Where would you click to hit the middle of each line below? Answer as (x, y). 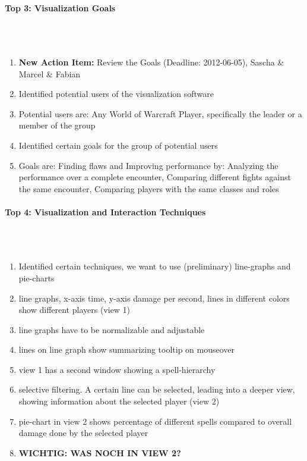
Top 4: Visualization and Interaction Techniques (105, 211)
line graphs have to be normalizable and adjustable (112, 329)
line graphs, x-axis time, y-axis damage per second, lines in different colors (154, 298)
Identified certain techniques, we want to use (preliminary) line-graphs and (155, 266)
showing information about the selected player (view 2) (119, 401)
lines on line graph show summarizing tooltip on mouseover (127, 349)
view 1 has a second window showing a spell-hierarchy (117, 369)
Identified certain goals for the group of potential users (118, 145)
